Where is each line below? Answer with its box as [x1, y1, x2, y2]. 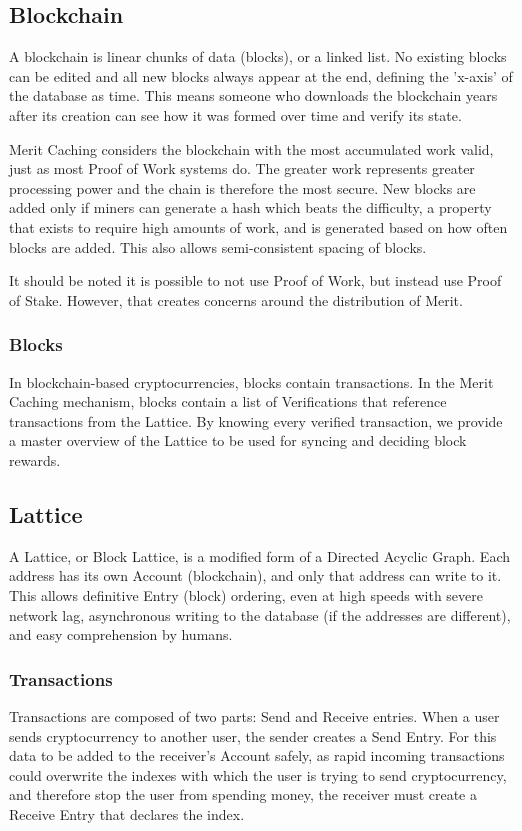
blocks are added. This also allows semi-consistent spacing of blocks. [9, 236, 427, 257]
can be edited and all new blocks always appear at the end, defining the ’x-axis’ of [9, 65, 513, 86]
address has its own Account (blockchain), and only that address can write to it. [9, 565, 502, 586]
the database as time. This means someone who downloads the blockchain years [9, 85, 498, 106]
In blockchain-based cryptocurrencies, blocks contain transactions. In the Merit [9, 371, 494, 392]
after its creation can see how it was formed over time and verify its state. [9, 104, 462, 125]
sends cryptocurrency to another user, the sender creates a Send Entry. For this [9, 725, 497, 746]
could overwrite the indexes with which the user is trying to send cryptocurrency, [9, 764, 507, 785]
